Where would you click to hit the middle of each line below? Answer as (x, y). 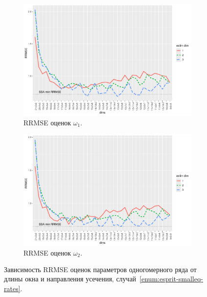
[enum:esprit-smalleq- (171, 279)
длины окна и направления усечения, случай (70, 279)
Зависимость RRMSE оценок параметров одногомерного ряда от (100, 269)
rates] (12, 288)
